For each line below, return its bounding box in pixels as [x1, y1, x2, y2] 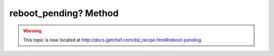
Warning [23, 28, 42, 34]
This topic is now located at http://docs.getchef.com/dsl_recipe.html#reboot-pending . [23, 37, 202, 43]
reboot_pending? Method [9, 8, 119, 19]
